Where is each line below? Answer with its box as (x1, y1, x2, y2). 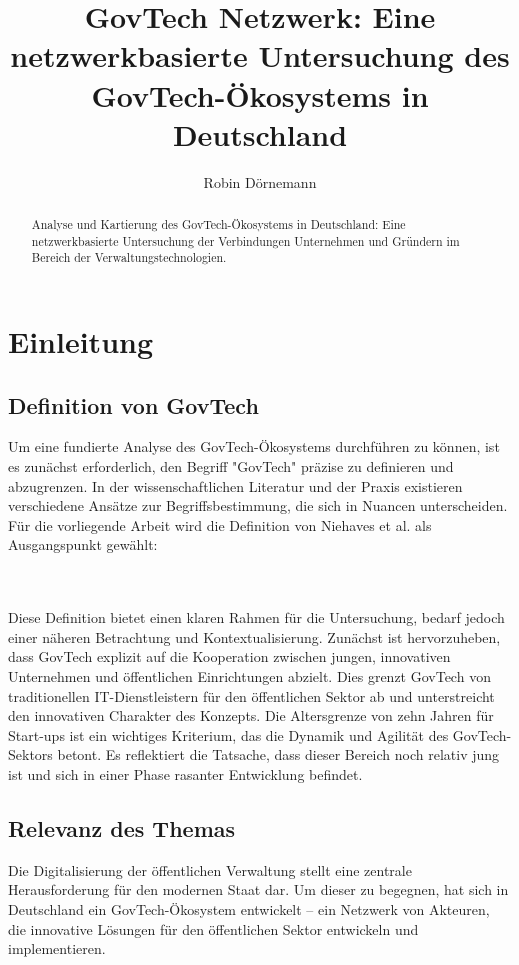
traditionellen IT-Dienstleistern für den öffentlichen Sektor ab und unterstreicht (8, 685, 495, 706)
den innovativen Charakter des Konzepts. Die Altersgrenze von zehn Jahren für (8, 705, 494, 726)
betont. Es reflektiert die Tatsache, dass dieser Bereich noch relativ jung (57, 744, 500, 765)
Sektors (8, 744, 53, 765)
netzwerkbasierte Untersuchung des (10, 35, 510, 76)
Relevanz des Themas (8, 812, 236, 843)
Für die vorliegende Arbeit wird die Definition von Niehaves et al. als (8, 514, 432, 535)
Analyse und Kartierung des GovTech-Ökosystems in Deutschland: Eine (31, 216, 406, 233)
